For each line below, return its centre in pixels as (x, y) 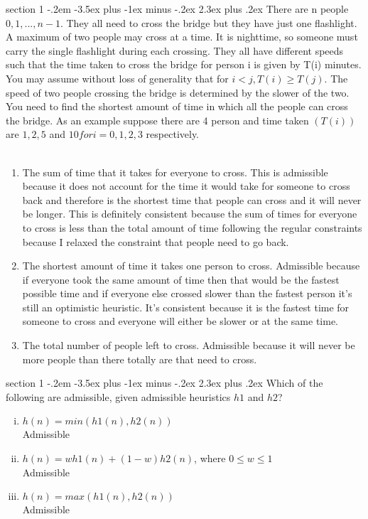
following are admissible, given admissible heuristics (118, 396)
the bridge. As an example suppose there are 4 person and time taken (157, 120)
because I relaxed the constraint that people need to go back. (156, 241)
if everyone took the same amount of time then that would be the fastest (181, 279)
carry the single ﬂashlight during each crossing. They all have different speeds (175, 50)
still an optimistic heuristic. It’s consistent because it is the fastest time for (186, 307)
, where (210, 458)
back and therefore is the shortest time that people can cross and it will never (192, 199)
